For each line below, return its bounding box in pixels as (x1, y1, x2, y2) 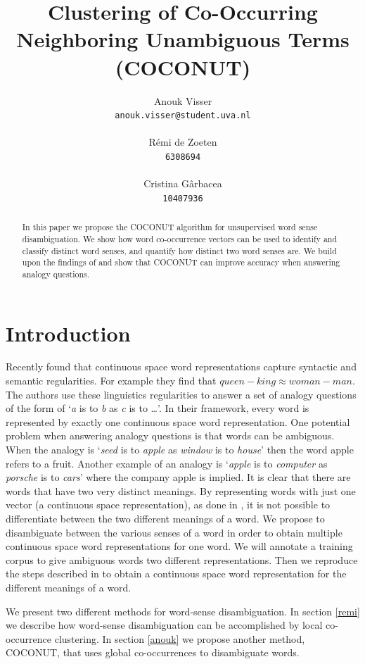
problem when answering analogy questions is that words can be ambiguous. (6, 428, 335, 443)
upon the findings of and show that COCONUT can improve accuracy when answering (22, 256, 340, 268)
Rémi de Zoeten (148, 134, 217, 149)
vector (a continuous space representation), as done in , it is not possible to (6, 497, 331, 512)
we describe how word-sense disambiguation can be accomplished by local (6, 618, 323, 632)
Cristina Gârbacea (143, 176, 222, 191)
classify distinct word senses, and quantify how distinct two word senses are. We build (22, 244, 337, 256)
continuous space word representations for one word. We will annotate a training (6, 539, 353, 553)
